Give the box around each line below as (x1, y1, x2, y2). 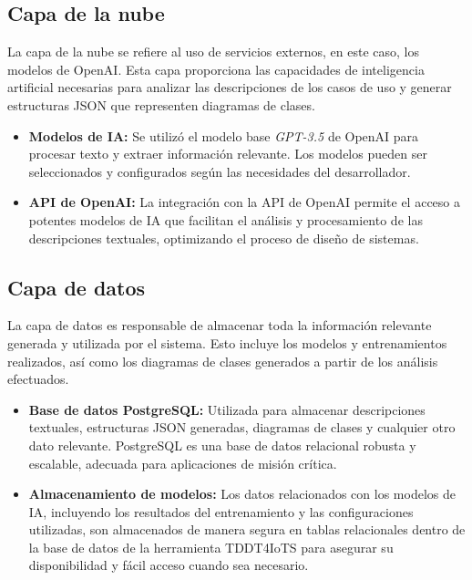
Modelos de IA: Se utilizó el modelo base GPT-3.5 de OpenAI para (28, 126, 419, 145)
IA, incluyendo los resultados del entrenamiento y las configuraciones (28, 502, 414, 521)
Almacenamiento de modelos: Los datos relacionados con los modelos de (28, 484, 456, 503)
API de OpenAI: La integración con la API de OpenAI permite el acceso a (28, 192, 460, 212)
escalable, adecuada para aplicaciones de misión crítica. (28, 453, 337, 472)
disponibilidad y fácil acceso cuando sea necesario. (28, 555, 309, 575)
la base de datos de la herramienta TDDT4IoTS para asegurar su (28, 537, 394, 556)
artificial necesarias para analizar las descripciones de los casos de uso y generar (7, 78, 452, 97)
